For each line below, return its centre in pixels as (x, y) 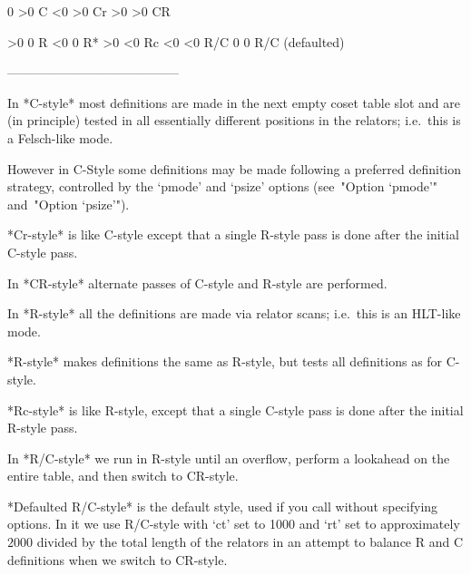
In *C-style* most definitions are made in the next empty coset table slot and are (234, 102)
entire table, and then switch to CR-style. (123, 476)
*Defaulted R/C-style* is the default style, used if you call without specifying (223, 506)
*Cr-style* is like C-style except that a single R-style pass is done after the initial (233, 234)
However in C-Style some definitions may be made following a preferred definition (235, 168)
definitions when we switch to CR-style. (118, 559)
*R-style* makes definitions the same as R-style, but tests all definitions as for (225, 361)
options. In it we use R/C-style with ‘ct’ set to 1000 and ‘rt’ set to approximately (234, 524)
